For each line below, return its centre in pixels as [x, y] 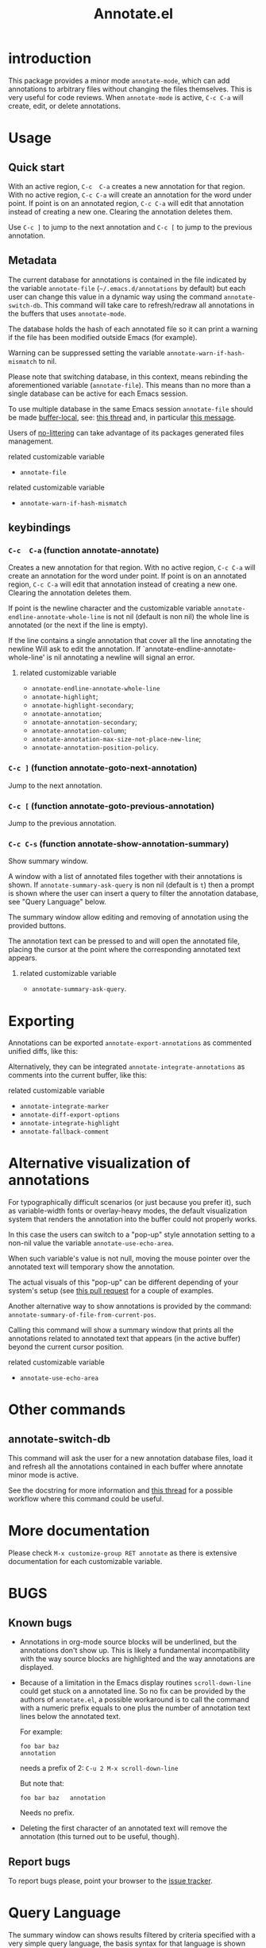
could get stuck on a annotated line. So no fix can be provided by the [133, 1691]
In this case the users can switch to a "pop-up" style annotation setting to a [132, 1235]
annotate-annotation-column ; [79, 730]
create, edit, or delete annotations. [65, 106]
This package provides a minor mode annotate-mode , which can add [119, 80]
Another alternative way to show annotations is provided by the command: [130, 1306]
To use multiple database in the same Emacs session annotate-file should [131, 409]
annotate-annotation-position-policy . [95, 747]
